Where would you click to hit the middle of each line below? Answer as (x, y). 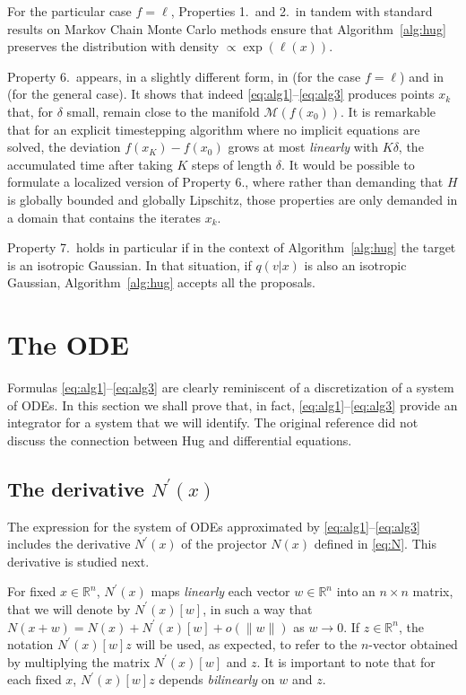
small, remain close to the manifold (163, 111)
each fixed (35, 679)
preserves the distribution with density (113, 46)
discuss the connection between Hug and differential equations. (180, 440)
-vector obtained (413, 644)
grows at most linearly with (303, 147)
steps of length (232, 164)
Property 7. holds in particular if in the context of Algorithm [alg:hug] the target (232, 247)
